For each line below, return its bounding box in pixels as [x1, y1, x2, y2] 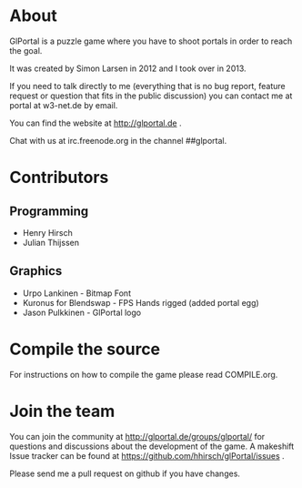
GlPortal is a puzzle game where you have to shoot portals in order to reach [9, 36, 293, 46]
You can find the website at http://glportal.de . [9, 117, 182, 128]
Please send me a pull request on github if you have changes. [9, 468, 241, 479]
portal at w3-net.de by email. [9, 99, 118, 110]
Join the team [9, 401, 116, 422]
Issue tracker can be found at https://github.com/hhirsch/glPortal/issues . [9, 450, 285, 461]
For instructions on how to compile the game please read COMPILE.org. [9, 369, 278, 380]
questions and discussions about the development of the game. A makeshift [9, 441, 295, 452]
